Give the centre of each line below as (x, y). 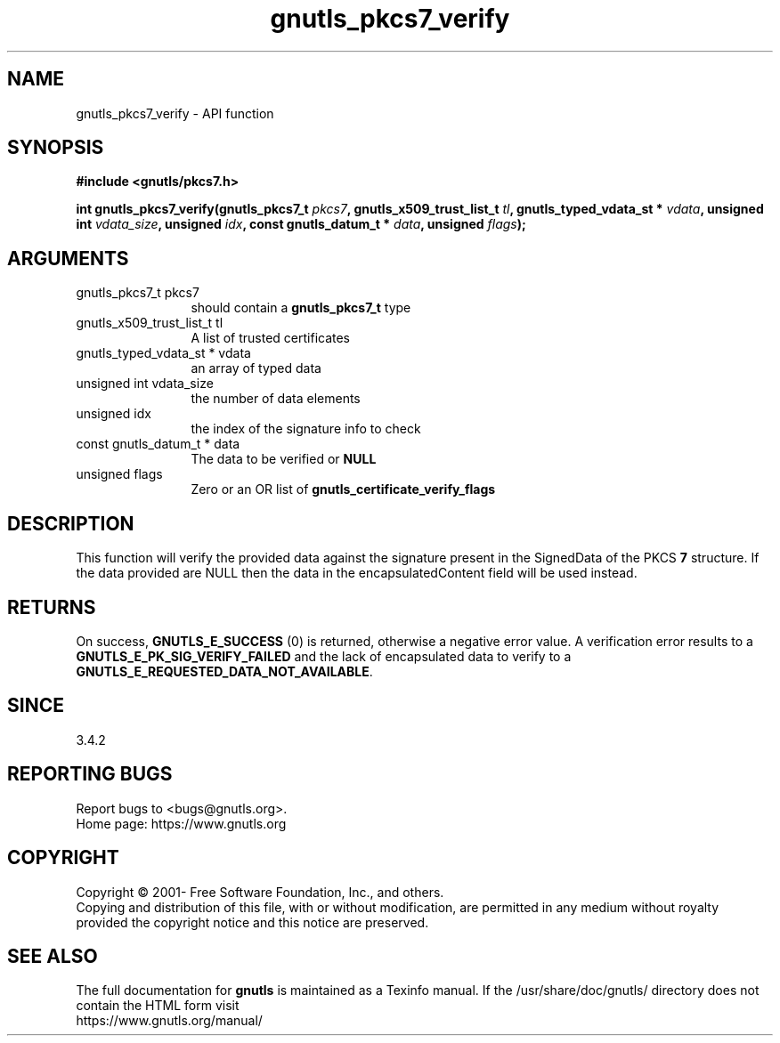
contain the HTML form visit (158, 1006)
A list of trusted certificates (271, 338)
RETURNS (52, 607)
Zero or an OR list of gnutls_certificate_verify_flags (343, 489)
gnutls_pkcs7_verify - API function (175, 113)
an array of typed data (256, 368)
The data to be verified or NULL (284, 459)
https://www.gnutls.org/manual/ (169, 1021)
